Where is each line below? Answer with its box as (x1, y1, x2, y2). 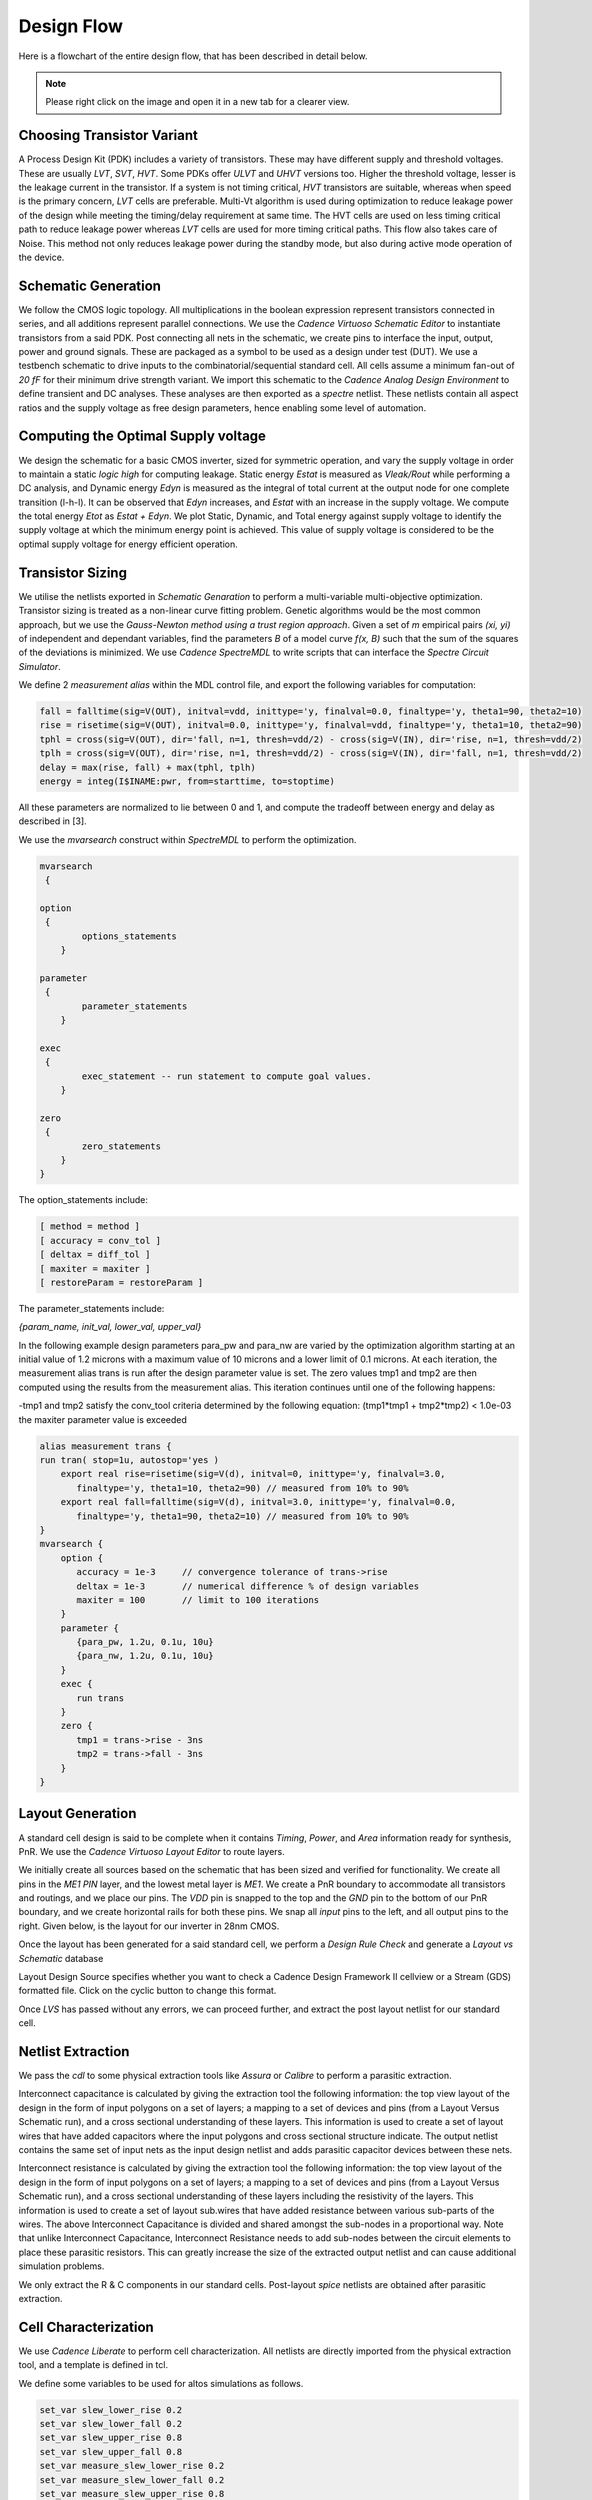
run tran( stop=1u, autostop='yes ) (39, 1455, 220, 1466)
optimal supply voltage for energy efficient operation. (18, 538, 239, 550)
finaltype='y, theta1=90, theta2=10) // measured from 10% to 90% (76, 1510, 409, 1522)
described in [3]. (18, 815, 87, 827)
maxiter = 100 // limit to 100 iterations (76, 1594, 320, 1605)
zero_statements (81, 1140, 162, 1152)
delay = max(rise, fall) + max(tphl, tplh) (39, 761, 257, 773)
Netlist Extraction (18, 2043, 130, 2060)
